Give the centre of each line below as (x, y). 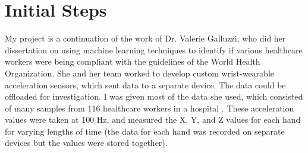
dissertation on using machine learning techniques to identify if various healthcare (154, 50)
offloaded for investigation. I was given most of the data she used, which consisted (154, 96)
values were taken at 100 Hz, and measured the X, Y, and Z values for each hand (153, 119)
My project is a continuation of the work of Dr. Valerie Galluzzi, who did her (145, 38)
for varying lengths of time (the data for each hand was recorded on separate (145, 131)
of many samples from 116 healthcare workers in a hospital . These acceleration (150, 108)
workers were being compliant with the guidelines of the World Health (133, 61)
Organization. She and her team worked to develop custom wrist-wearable (139, 73)
